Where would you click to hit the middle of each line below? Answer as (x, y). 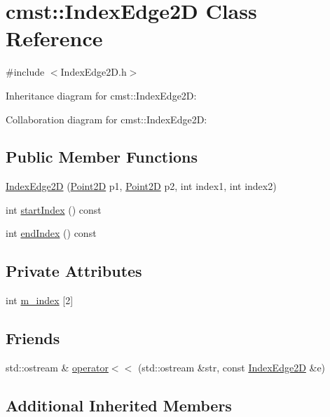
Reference (54, 38)
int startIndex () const (54, 209)
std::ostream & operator (57, 368)
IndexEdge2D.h (94, 72)
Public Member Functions (102, 157)
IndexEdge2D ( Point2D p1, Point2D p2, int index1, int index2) (141, 186)
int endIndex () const (51, 233)
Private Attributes (74, 271)
